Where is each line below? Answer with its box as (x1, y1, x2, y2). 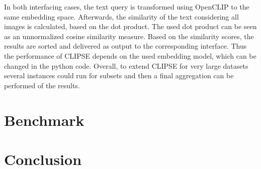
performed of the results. (4, 80, 80, 90)
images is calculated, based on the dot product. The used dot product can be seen (4, 21, 257, 32)
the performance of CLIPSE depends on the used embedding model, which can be (4, 50, 256, 61)
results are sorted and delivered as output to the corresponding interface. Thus (4, 41, 247, 51)
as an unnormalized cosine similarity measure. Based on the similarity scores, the (4, 31, 254, 41)
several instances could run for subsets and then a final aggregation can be (4, 70, 234, 81)
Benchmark (4, 109, 84, 130)
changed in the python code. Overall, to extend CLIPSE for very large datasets (4, 60, 248, 71)
